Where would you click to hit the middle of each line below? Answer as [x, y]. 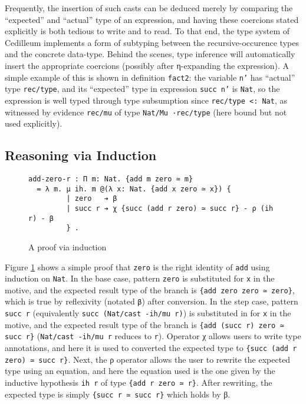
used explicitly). [34, 123]
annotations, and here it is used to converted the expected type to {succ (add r [151, 348]
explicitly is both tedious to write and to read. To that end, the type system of [147, 31]
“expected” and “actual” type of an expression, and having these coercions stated [152, 19]
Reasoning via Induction [81, 155]
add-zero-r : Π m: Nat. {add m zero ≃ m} [111, 179]
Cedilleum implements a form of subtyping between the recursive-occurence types [152, 42]
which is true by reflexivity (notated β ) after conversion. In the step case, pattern [152, 301]
